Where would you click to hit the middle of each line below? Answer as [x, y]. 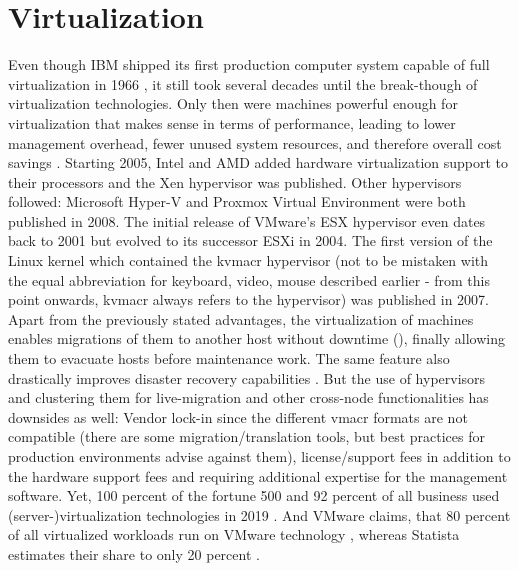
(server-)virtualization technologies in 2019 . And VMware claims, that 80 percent [259, 514]
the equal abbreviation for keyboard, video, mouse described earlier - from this [249, 279]
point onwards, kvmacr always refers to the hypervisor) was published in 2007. [249, 299]
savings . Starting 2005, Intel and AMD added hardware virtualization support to [258, 162]
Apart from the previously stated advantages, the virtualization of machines [241, 318]
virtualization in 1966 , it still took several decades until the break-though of [243, 83]
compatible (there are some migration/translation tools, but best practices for [247, 436]
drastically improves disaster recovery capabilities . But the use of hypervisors [247, 377]
